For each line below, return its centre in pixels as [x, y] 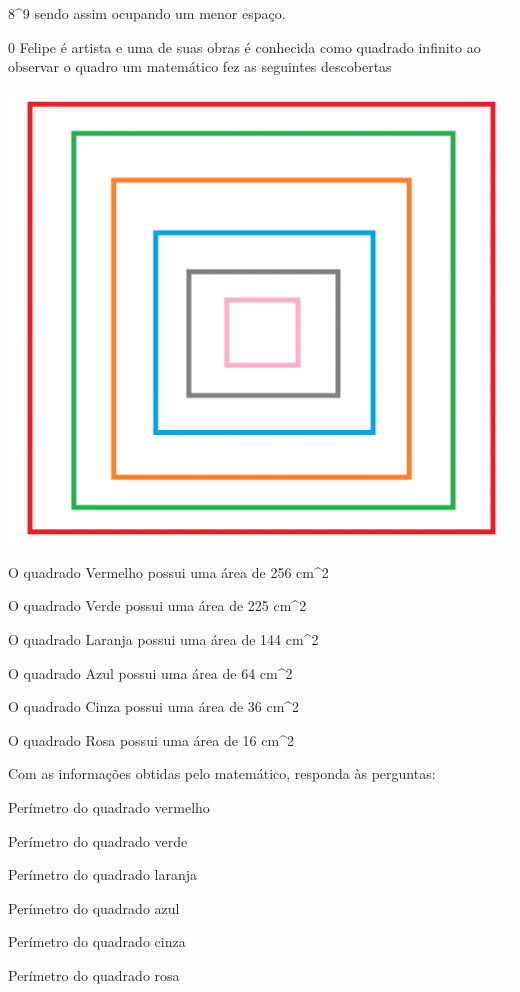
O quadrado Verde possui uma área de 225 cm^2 [157, 605]
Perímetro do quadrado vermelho [109, 806]
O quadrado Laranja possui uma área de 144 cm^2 [163, 638]
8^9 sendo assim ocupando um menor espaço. [147, 13]
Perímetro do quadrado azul [94, 907]
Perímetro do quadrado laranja [102, 874]
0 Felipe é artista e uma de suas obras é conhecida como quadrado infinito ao [244, 46]
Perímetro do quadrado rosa [94, 974]
